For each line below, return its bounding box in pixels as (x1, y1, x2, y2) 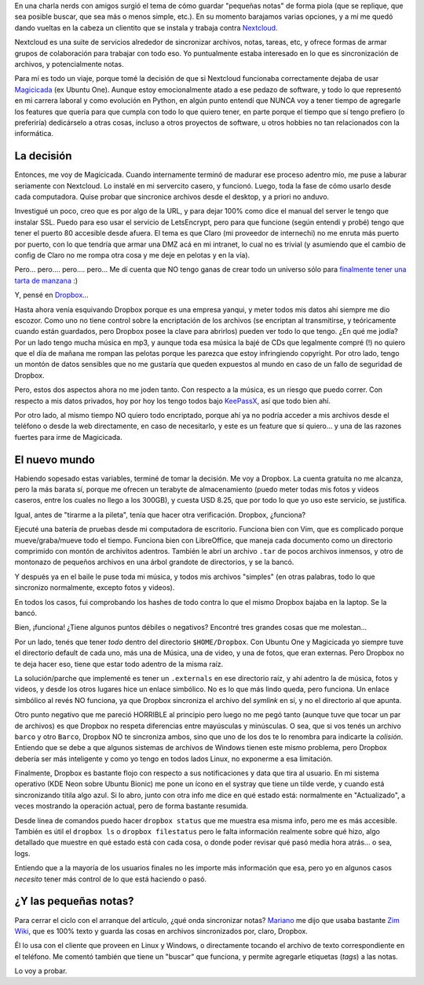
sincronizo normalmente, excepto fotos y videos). (14, 583, 175, 592)
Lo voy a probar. (14, 966, 68, 976)
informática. (14, 129, 54, 138)
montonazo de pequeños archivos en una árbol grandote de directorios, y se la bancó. (14, 558, 294, 567)
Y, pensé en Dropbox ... (14, 291, 90, 300)
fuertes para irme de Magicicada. (14, 432, 122, 441)
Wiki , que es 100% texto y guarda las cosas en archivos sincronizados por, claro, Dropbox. (14, 926, 308, 936)
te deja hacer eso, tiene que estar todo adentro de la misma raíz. (14, 659, 224, 668)
